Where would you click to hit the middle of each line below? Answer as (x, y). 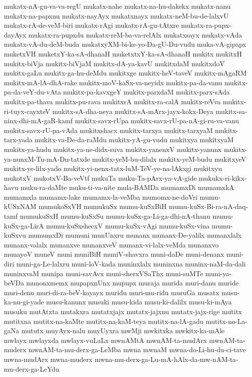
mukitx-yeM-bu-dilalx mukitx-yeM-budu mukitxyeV (169, 159)
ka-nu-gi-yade (24, 302)
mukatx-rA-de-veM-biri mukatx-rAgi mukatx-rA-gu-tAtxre (92, 25)
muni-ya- (218, 273)
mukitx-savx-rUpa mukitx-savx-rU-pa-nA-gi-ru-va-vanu (157, 121)
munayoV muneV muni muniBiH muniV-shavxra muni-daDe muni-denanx (114, 254)
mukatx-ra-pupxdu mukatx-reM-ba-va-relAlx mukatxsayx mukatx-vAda (135, 34)
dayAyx (15, 34)
